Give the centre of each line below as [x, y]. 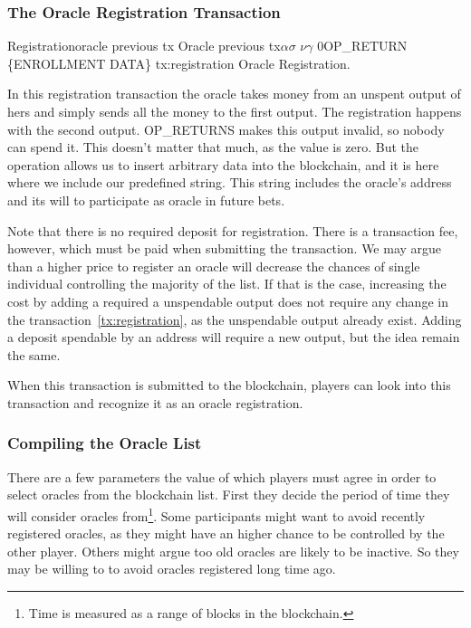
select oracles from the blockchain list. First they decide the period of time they [229, 495]
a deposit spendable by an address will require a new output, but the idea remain [234, 337]
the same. [34, 354]
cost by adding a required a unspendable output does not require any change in [228, 301]
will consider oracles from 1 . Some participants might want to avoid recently [216, 514]
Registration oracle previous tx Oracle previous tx [144, 46]
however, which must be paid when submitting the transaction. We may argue [225, 248]
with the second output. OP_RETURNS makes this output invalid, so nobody [226, 129]
